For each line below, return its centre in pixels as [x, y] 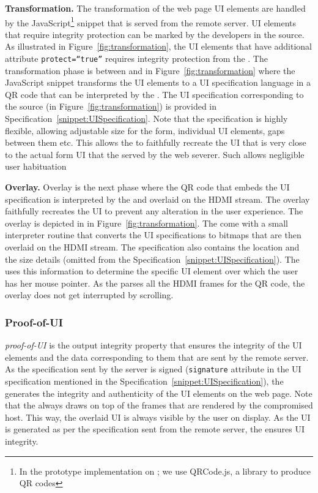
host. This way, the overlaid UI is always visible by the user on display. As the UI [158, 417]
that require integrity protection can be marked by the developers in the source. [155, 34]
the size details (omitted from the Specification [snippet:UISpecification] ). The [152, 259]
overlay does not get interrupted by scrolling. [89, 295]
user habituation [36, 166]
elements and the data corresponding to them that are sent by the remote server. [157, 357]
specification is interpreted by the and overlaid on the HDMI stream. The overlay [157, 199]
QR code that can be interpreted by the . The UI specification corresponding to [154, 94]
